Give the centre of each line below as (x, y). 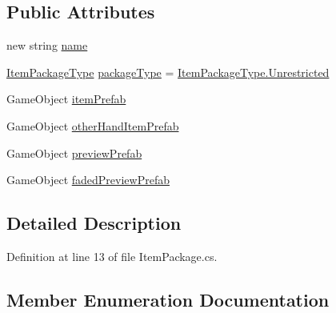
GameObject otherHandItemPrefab (93, 125)
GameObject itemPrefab (66, 99)
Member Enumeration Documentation (168, 299)
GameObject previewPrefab (74, 152)
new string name (47, 45)
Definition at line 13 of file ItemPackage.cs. (112, 256)
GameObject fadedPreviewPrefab (88, 180)
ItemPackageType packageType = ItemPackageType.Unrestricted (168, 72)
